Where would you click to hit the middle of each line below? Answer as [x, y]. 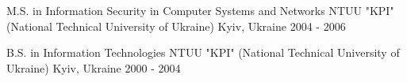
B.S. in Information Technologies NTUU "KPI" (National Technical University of [203, 52]
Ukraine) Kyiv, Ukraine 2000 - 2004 [94, 67]
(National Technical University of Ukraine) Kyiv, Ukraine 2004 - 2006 [176, 26]
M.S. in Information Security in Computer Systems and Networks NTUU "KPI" [200, 10]
